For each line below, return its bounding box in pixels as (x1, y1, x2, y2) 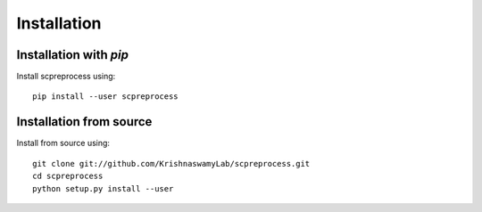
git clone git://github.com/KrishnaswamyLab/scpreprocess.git (32, 159, 311, 168)
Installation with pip (16, 47, 129, 62)
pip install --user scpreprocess (32, 92, 179, 102)
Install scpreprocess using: (16, 71, 116, 82)
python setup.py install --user (32, 183, 174, 193)
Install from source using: (16, 138, 111, 149)
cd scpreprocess (32, 171, 104, 182)
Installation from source (16, 114, 153, 129)
